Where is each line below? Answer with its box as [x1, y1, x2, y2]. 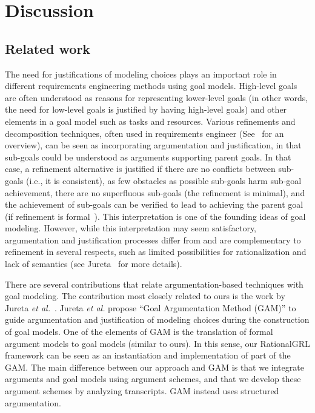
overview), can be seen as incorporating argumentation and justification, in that [5, 139, 302, 151]
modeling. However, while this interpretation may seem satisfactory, [5, 222, 257, 234]
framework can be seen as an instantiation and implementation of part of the [5, 349, 291, 362]
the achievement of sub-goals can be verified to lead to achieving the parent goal [5, 198, 303, 211]
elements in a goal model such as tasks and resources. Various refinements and [5, 114, 296, 127]
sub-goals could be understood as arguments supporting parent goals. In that [5, 150, 291, 163]
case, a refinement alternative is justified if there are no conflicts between [5, 162, 276, 175]
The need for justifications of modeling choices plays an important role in [5, 67, 277, 80]
